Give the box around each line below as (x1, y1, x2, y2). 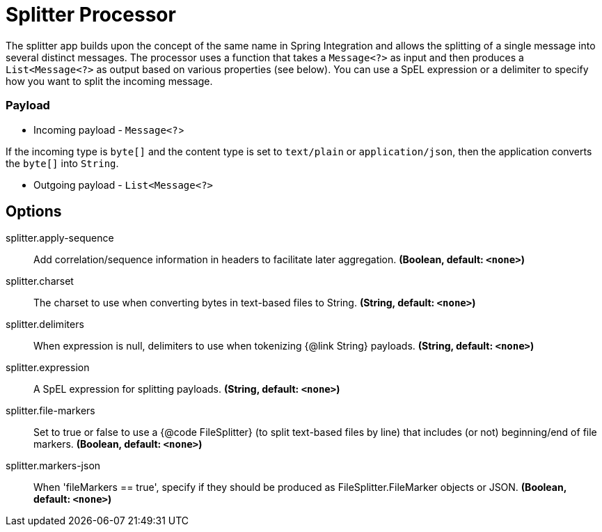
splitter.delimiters (6, 318, 84, 331)
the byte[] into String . (6, 157, 119, 169)
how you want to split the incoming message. (6, 75, 213, 87)
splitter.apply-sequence (6, 232, 114, 244)
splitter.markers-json (6, 460, 101, 472)
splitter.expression (6, 361, 90, 374)
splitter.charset (6, 275, 74, 288)
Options (6, 202, 62, 220)
